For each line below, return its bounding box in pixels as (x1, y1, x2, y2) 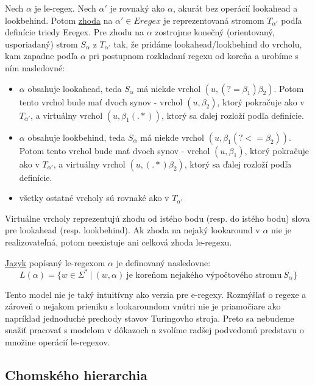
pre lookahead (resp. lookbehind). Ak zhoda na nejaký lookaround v (5, 224, 260, 236)
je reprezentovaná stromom (163, 13, 264, 26)
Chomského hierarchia (5, 365, 148, 384)
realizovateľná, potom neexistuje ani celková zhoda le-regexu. (5, 235, 232, 248)
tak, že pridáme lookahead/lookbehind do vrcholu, (113, 37, 302, 50)
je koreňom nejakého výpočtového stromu (126, 270, 282, 280)
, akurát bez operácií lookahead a (172, 2, 298, 14)
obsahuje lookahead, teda (27, 82, 122, 94)
